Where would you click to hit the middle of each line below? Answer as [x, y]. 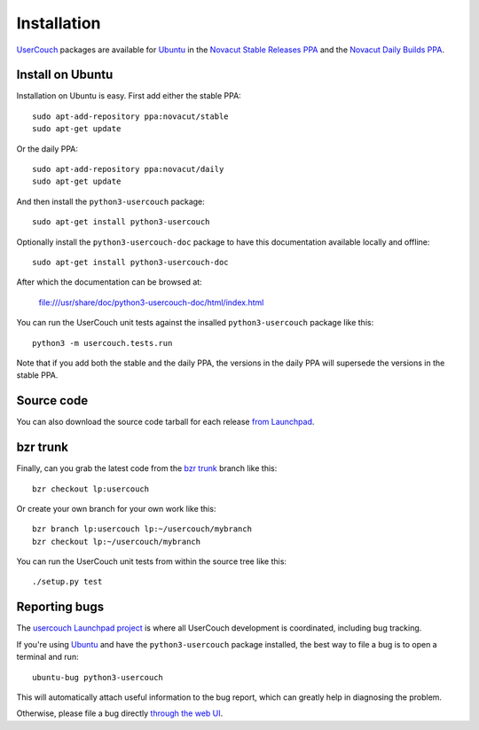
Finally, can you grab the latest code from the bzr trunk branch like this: [147, 468]
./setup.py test [67, 582]
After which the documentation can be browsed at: [110, 282]
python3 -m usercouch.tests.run [102, 343]
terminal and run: [47, 657]
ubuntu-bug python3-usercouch [98, 677]
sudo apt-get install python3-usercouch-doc [131, 262]
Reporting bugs [60, 607]
